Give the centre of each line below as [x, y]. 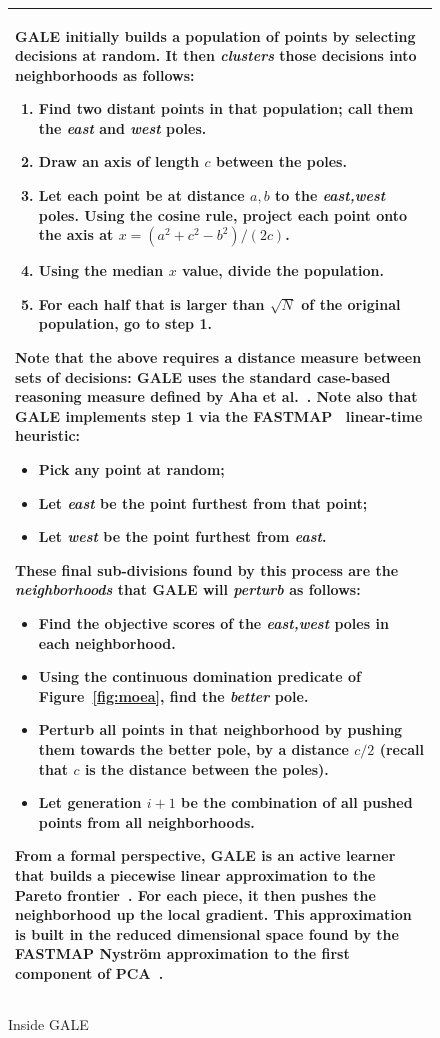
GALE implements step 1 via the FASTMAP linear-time [219, 415]
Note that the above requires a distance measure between [218, 357]
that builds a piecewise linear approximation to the [195, 874]
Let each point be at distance [141, 195]
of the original [351, 303]
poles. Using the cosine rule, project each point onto [222, 214]
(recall [401, 748]
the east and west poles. [122, 127]
